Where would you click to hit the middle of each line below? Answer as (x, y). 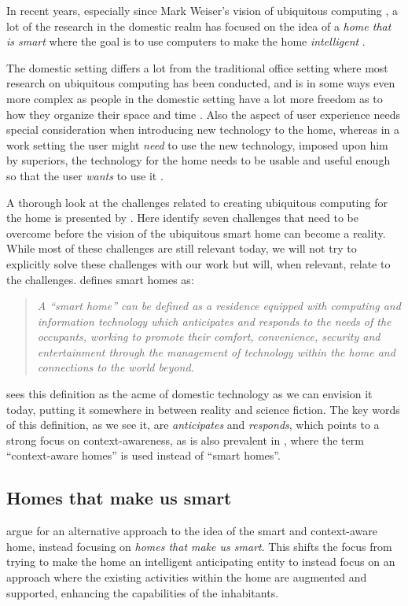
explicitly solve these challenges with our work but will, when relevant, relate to (198, 263)
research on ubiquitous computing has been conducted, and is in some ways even (201, 83)
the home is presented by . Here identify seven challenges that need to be (182, 218)
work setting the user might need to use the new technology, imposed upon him (197, 144)
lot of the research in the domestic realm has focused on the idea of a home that (199, 26)
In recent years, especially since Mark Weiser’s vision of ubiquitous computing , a (202, 10)
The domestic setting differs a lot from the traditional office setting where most (197, 67)
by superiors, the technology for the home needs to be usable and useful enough (198, 160)
